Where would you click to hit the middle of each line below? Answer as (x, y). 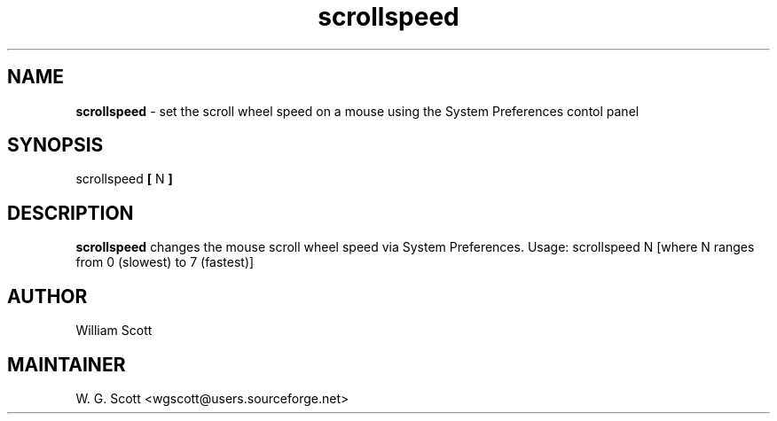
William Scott (114, 331)
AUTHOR (47, 296)
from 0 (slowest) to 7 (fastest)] (165, 262)
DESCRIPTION (71, 213)
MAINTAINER (67, 364)
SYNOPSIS (55, 145)
